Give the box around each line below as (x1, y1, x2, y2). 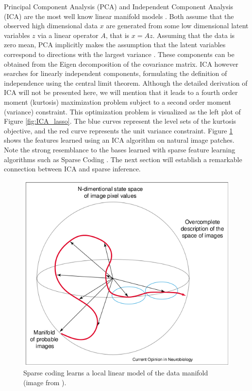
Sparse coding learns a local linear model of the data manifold (23, 368, 208, 378)
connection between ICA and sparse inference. (4, 164, 141, 174)
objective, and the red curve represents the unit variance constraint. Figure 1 (4, 125, 233, 135)
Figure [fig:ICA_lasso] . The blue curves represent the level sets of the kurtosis (4, 116, 236, 126)
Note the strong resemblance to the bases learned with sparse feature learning (4, 144, 235, 154)
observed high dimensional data (4, 20, 98, 31)
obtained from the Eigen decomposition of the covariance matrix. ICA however (4, 58, 238, 69)
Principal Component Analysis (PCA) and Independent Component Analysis (4, 1, 234, 11)
